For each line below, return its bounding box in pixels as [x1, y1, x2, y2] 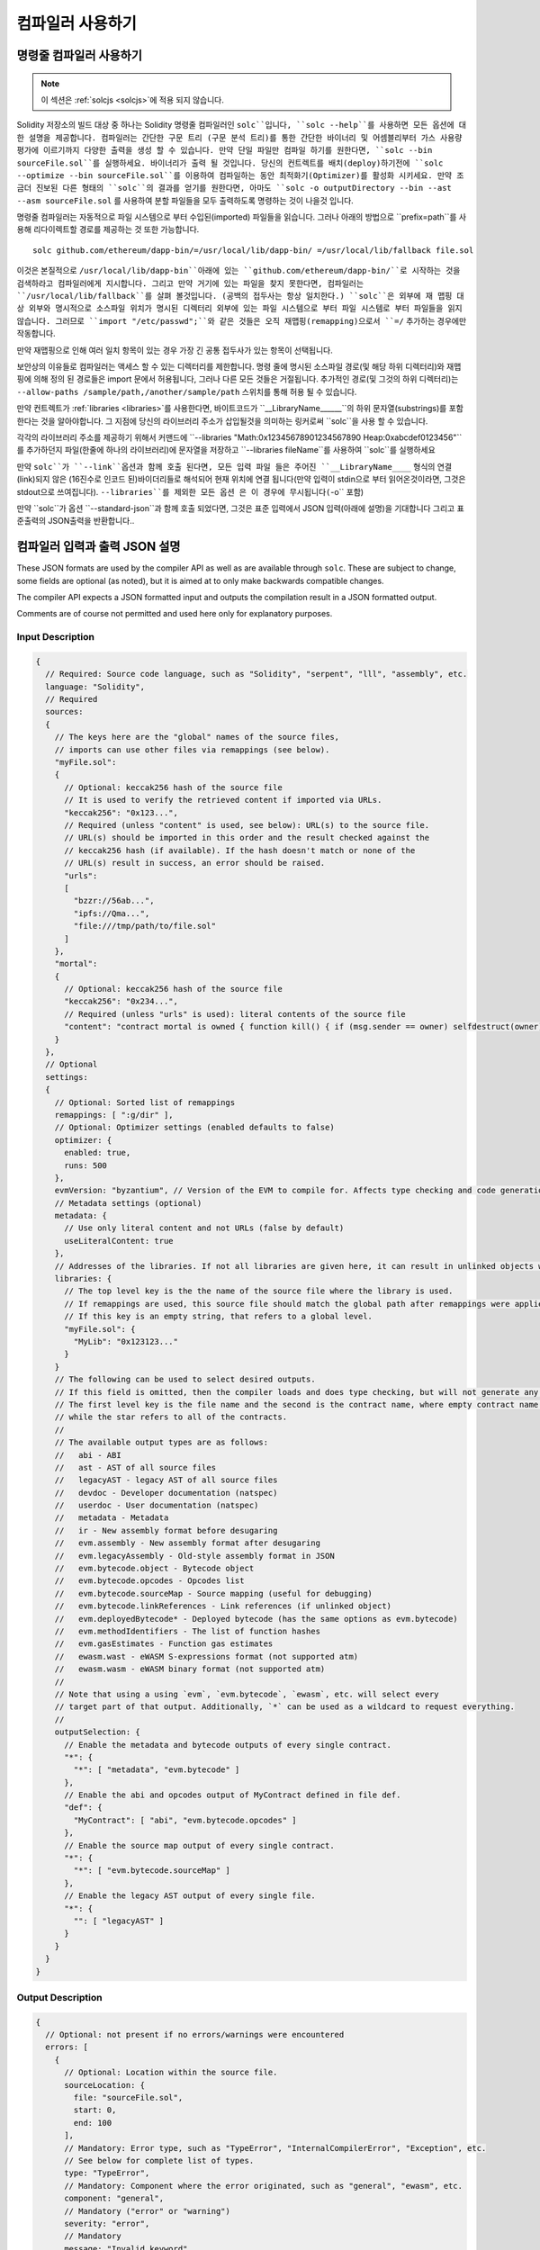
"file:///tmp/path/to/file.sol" [73, 921, 216, 931]
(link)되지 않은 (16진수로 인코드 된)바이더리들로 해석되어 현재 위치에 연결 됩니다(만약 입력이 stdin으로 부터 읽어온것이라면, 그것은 [16, 473, 466, 485]
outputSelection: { [54, 1727, 141, 1737]
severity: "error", [64, 2218, 150, 2228]
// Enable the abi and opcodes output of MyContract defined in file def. [64, 1790, 401, 1800]
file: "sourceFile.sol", [73, 2092, 184, 2103]
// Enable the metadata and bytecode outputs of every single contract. [64, 1740, 391, 1750]
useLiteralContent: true [64, 1236, 175, 1246]
